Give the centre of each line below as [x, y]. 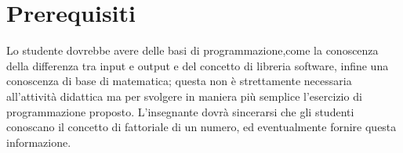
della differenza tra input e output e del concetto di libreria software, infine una [198, 65]
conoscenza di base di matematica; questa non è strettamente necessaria [179, 81]
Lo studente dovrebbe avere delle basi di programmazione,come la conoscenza [192, 50]
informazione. [39, 142]
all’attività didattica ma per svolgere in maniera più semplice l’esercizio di [184, 96]
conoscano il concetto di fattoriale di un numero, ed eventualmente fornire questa [201, 127]
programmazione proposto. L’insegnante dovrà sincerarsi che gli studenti [180, 111]
